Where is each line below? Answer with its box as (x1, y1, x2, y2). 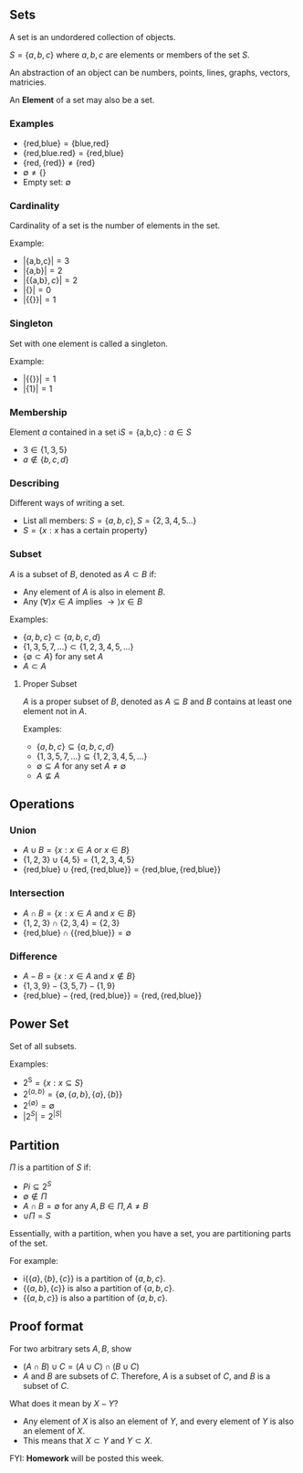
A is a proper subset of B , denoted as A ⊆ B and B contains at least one (22, 696, 293, 707)
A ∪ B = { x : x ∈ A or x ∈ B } (22, 845, 131, 856)
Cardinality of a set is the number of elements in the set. (9, 220, 221, 231)
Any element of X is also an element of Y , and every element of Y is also (22, 1415, 295, 1426)
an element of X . (22, 1425, 85, 1436)
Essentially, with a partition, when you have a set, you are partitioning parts (9, 1227, 292, 1238)
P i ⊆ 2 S (22, 1180, 52, 1192)
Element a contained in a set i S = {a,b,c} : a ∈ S (9, 426, 192, 437)
